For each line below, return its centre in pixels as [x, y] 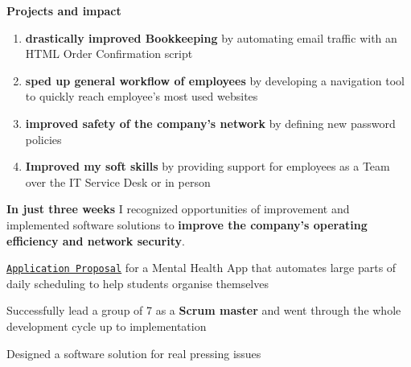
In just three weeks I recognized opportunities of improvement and [178, 209]
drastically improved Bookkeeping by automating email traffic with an [211, 37]
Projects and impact [64, 10]
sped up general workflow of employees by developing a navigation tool [215, 80]
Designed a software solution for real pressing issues [134, 353]
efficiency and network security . [96, 240]
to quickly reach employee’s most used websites [142, 96]
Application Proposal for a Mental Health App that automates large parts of [201, 268]
